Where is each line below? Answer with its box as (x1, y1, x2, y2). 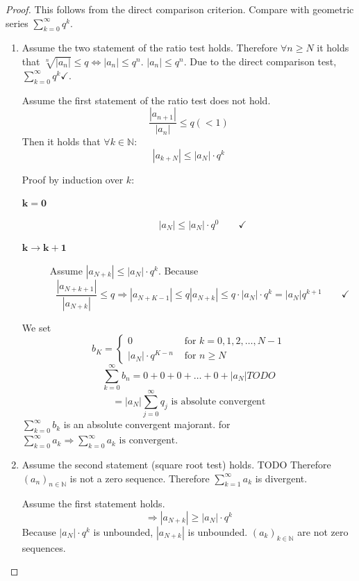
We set (22, 320, 51, 334)
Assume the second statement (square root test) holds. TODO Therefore (22, 457, 331, 471)
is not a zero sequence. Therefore (69, 470, 210, 485)
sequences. (22, 540, 66, 555)
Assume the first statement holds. (22, 496, 165, 511)
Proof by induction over (22, 172, 124, 186)
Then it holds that (22, 134, 101, 149)
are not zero (297, 524, 349, 539)
